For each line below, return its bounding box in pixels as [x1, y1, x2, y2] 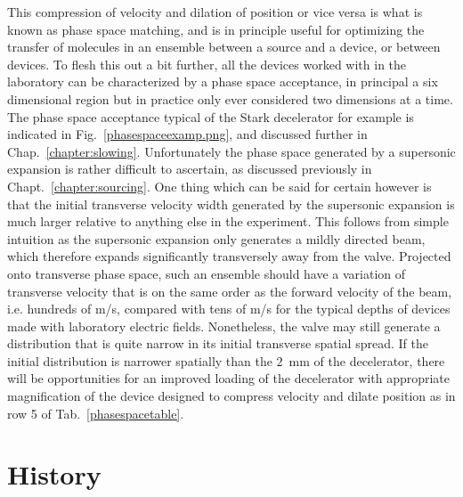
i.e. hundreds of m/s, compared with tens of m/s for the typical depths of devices [7, 299, 451, 318]
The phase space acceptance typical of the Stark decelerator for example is [7, 107, 414, 126]
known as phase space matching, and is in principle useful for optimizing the [7, 20, 425, 38]
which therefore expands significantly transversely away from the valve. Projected [7, 247, 451, 265]
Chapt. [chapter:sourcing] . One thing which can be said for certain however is [7, 176, 432, 195]
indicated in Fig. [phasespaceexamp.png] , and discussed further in [7, 125, 368, 143]
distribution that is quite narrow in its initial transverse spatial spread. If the [7, 334, 428, 353]
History [7, 456, 102, 493]
